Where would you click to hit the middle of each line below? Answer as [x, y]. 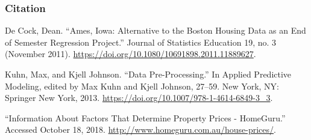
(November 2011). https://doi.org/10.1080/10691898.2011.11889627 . [130, 54]
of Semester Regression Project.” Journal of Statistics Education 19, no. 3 [141, 42]
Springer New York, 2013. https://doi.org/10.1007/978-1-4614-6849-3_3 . [139, 98]
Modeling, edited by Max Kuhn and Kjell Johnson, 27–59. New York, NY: [142, 86]
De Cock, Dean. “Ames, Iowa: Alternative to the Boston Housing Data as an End [155, 30]
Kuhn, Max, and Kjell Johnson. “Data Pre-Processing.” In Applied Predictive [148, 74]
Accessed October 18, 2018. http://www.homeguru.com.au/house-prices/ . [140, 129]
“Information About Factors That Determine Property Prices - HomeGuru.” [145, 117]
